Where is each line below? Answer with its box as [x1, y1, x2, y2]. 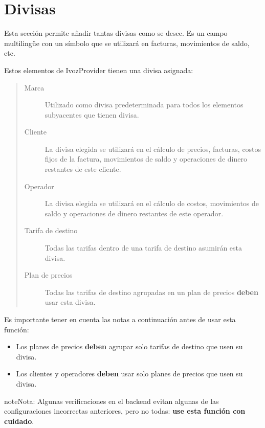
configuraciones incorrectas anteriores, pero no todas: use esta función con [4, 406, 246, 416]
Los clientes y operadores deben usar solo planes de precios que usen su [16, 368, 243, 379]
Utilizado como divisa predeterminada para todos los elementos [45, 99, 244, 110]
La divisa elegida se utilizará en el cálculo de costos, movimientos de [45, 198, 259, 209]
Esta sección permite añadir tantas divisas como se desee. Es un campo [4, 28, 228, 38]
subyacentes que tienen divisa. [45, 109, 139, 120]
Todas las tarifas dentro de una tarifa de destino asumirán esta [45, 242, 242, 253]
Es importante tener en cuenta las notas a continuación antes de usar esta [4, 314, 236, 324]
